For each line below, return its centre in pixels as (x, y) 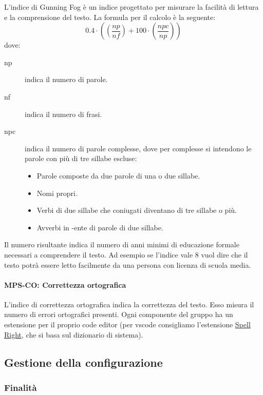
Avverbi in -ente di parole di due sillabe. (100, 227)
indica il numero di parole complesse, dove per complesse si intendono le (138, 148)
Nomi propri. (57, 193)
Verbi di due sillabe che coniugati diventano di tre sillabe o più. (137, 210)
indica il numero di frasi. (63, 114)
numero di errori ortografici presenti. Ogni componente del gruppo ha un (119, 314)
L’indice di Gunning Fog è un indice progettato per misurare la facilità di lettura (131, 7)
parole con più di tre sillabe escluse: (81, 158)
